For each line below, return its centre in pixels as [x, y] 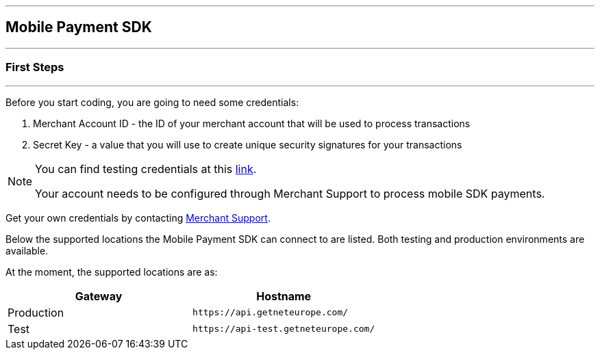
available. [27, 250]
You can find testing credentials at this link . [146, 169]
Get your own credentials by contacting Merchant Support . [138, 218]
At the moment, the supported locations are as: [112, 272]
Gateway [99, 296]
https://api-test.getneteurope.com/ [284, 329]
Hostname [284, 296]
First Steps [35, 67]
